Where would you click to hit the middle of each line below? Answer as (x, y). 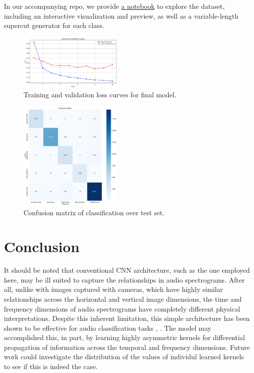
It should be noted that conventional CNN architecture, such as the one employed (127, 270)
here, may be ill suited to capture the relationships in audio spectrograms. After (124, 279)
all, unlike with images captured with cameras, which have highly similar (114, 289)
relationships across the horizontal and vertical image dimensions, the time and (123, 299)
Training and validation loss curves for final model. (100, 95)
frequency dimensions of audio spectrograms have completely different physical (122, 308)
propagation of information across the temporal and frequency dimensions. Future (127, 347)
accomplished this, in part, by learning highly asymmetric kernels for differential (125, 337)
